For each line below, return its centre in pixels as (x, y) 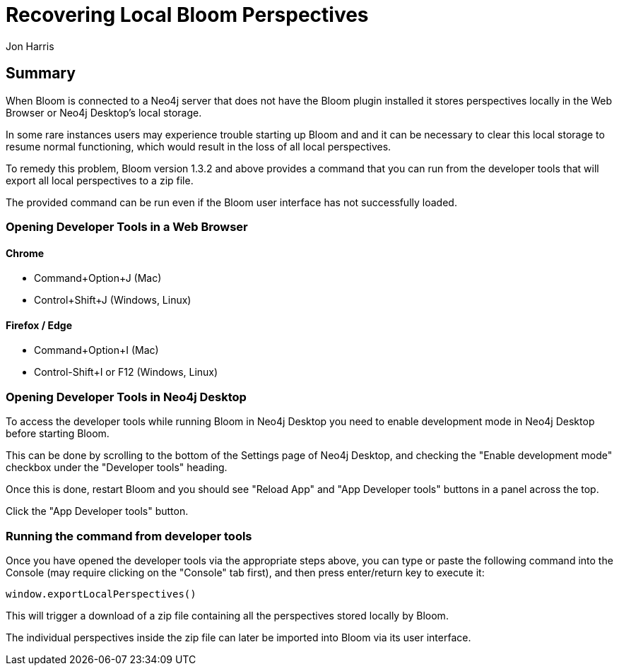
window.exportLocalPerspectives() (101, 594)
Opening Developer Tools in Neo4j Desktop (126, 397)
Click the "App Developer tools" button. (97, 511)
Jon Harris (30, 46)
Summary (41, 73)
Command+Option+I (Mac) (96, 350)
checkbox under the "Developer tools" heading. (117, 468)
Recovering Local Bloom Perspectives (187, 15)
